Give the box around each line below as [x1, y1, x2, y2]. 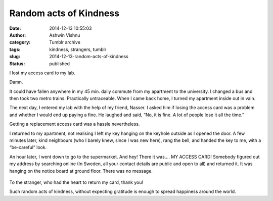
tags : [9, 46, 21, 53]
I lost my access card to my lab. [9, 70, 76, 76]
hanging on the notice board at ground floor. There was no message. [9, 168, 153, 174]
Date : [9, 25, 21, 31]
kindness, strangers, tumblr [49, 46, 107, 53]
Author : [9, 32, 26, 38]
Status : [9, 61, 25, 67]
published [49, 61, 70, 67]
